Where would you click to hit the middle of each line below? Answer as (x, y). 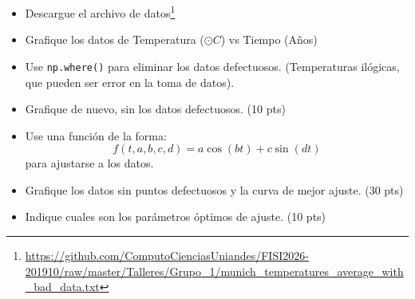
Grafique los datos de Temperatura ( (115, 39)
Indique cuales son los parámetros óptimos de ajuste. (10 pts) (176, 216)
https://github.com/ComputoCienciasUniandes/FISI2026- (167, 256)
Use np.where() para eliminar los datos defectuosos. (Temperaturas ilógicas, (212, 66)
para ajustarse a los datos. (89, 163)
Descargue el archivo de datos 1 (100, 12)
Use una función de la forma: (96, 135)
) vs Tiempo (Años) (269, 39)
